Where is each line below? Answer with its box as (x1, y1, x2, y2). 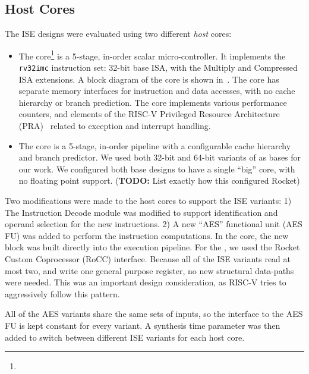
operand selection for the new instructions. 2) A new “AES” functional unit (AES (5, 218, 302, 230)
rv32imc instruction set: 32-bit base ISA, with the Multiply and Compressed (18, 61, 298, 74)
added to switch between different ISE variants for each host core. (5, 331, 245, 343)
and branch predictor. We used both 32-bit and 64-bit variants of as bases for (18, 151, 301, 164)
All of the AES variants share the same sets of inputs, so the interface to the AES (5, 307, 303, 320)
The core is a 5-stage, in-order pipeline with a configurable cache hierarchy (18, 139, 291, 152)
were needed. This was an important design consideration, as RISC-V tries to (5, 276, 286, 288)
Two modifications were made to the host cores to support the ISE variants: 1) (5, 194, 292, 207)
